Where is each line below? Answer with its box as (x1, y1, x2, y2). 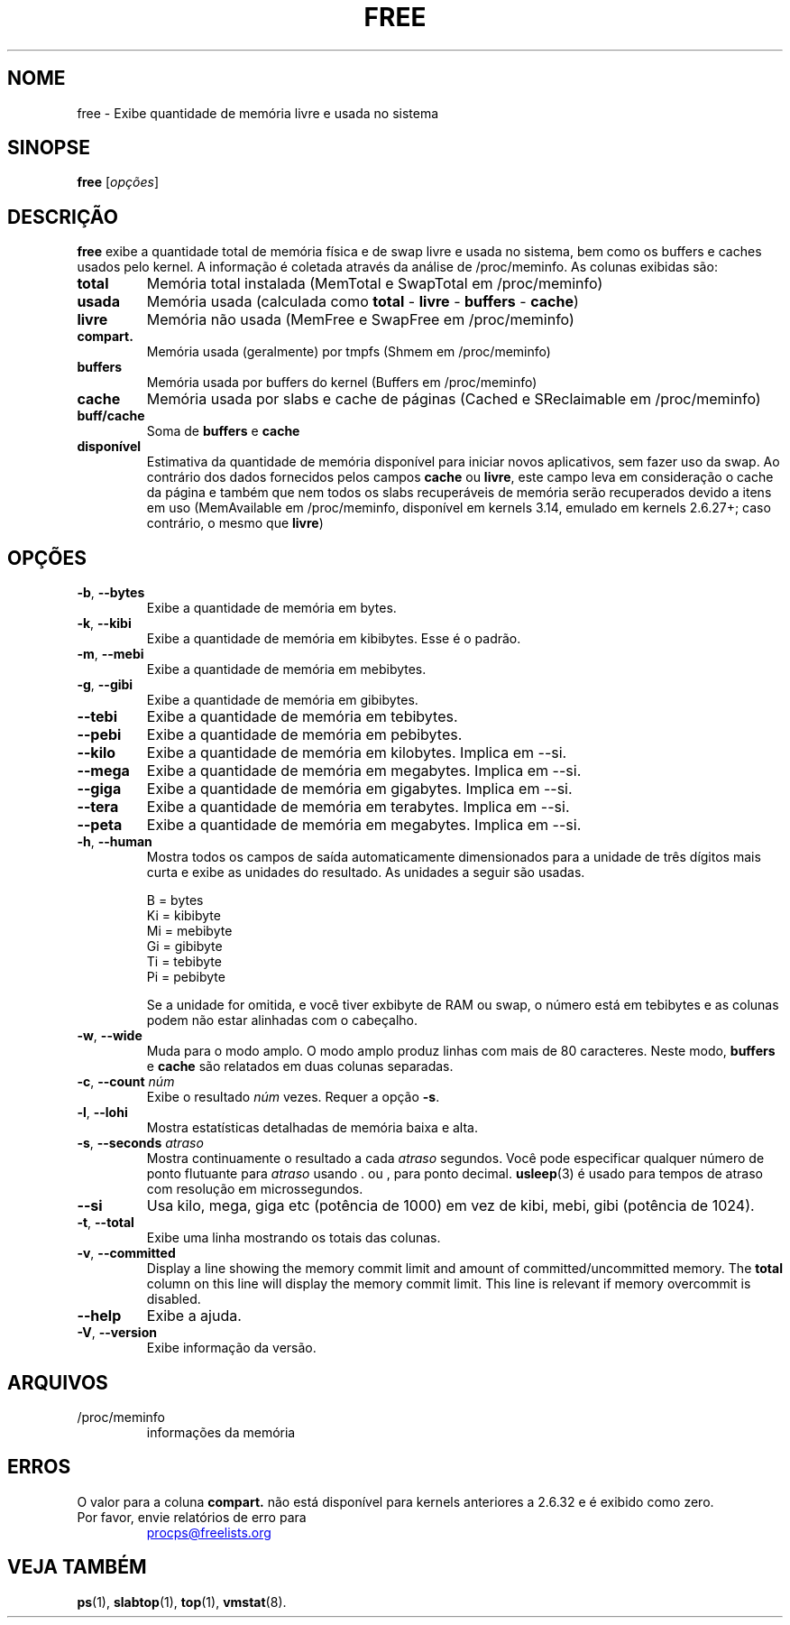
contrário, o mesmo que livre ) (146, 515, 324, 531)
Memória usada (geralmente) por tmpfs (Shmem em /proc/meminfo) (146, 344, 551, 360)
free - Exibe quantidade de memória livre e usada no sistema (77, 105, 439, 121)
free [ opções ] (77, 174, 160, 190)
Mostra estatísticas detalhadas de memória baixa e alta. (146, 1120, 478, 1136)
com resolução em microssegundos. (146, 1181, 363, 1197)
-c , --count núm (77, 1074, 175, 1090)
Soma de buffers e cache (146, 423, 300, 439)
